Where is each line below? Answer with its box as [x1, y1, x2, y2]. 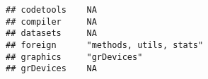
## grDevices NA [6, 63, 97, 74]
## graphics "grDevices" [6, 51, 143, 62]
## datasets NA [6, 28, 97, 39]
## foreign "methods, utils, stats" [6, 39, 204, 50]
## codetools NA [6, 5, 97, 15]
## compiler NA [6, 16, 97, 27]
